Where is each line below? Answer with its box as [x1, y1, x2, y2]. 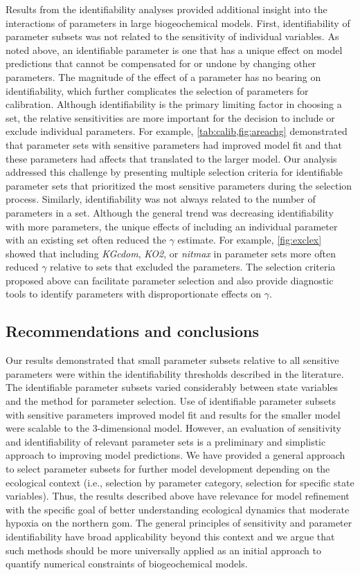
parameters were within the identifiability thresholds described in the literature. [6, 366, 344, 381]
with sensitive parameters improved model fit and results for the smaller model [6, 407, 341, 421]
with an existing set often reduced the [6, 232, 166, 247]
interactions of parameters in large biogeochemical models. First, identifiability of [6, 15, 350, 30]
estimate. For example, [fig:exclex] [177, 232, 322, 247]
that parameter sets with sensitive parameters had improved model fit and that [6, 137, 342, 152]
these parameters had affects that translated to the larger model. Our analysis [6, 151, 337, 165]
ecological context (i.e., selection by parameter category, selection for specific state [6, 475, 354, 489]
